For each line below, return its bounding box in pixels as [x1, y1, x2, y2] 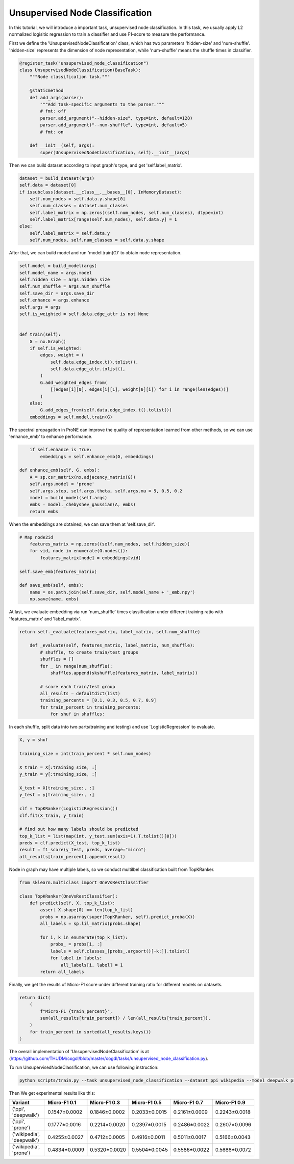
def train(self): [19, 332, 61, 337]
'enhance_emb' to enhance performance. [9, 433, 93, 439]
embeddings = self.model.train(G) [29, 414, 113, 420]
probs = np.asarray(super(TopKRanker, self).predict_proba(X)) [40, 914, 196, 920]
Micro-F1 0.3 [90, 1099, 120, 1106]
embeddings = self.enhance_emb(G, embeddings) [40, 454, 154, 459]
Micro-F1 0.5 [131, 1099, 162, 1106]
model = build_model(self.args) [29, 495, 108, 500]
